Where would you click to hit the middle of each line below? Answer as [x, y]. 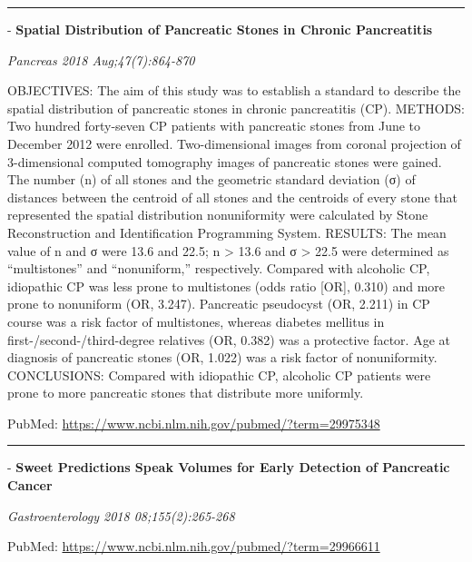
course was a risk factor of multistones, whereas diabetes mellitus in [196, 321]
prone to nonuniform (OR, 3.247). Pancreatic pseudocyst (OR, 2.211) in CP [219, 304]
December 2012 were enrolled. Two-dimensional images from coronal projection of [234, 143]
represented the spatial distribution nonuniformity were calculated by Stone [218, 215]
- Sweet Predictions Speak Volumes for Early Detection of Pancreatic [229, 467]
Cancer [30, 485]
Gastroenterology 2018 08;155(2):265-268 [121, 515]
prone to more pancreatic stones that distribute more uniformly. [186, 393]
